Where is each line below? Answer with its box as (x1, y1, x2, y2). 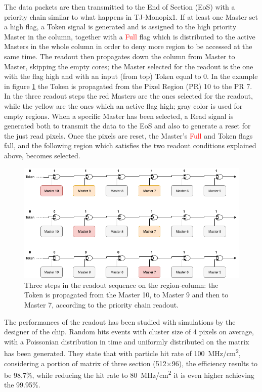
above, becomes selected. (4, 150, 80, 160)
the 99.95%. (4, 379, 40, 390)
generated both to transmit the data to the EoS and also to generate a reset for (4, 120, 251, 131)
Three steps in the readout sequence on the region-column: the (24, 279, 219, 290)
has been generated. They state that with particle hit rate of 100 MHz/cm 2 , (4, 346, 241, 358)
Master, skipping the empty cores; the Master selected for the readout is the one (4, 61, 253, 71)
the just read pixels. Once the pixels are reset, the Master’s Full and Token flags (4, 130, 253, 141)
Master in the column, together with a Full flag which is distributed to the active (4, 31, 255, 41)
